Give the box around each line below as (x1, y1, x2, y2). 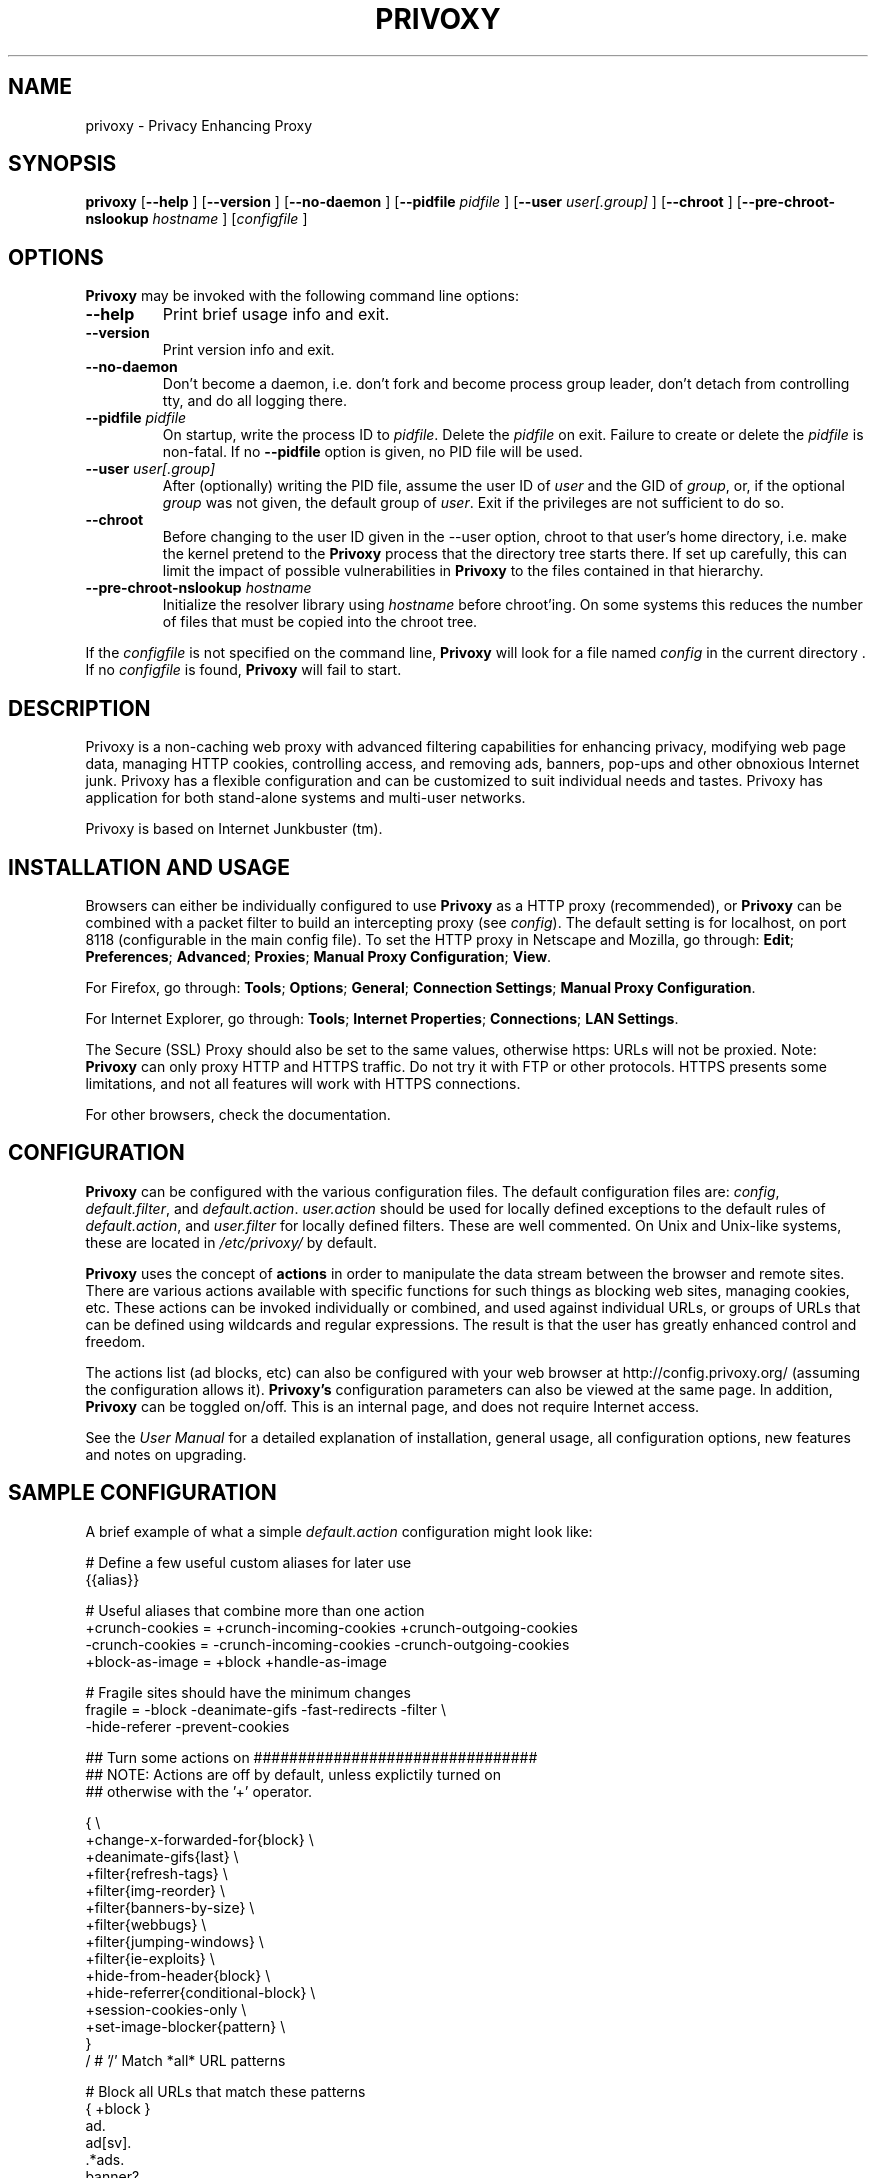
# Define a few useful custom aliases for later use (85, 1553, 412, 1571)
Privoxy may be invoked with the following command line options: (85, 287, 519, 305)
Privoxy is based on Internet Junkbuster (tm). (85, 820, 383, 838)
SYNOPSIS (8, 151, 117, 177)
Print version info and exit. (162, 341, 335, 359)
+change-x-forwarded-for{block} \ (85, 1830, 314, 1848)
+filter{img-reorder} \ (85, 1881, 225, 1899)
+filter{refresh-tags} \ (85, 1864, 228, 1882)
